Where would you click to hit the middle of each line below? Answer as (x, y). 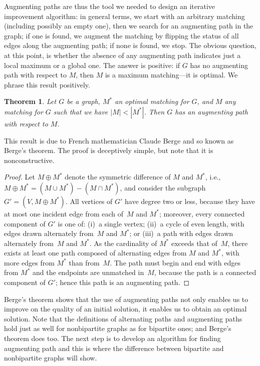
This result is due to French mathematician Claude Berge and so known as (119, 140)
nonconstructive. (29, 160)
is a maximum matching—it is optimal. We (171, 75)
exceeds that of (194, 243)
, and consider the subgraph (163, 187)
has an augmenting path (211, 111)
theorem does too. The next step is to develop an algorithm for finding (112, 338)
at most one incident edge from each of (64, 213)
